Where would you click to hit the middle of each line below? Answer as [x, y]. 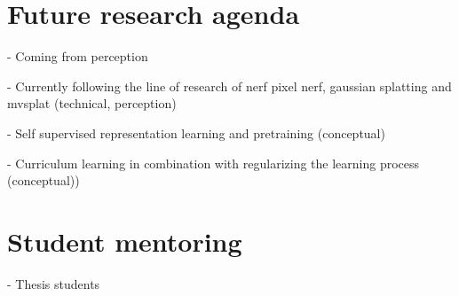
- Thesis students [54, 283]
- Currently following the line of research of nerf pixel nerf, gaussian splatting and [229, 86]
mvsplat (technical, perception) [92, 103]
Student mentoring [125, 241]
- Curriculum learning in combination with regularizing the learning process [214, 163]
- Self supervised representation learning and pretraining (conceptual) [196, 132]
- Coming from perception [78, 56]
